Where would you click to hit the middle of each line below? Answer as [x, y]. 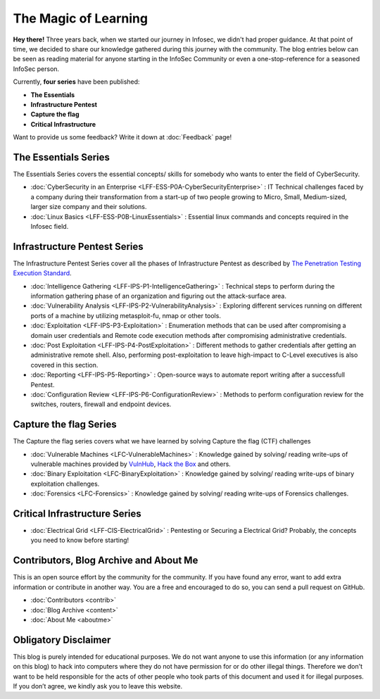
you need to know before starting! [80, 540]
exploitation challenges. [65, 484]
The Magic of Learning [80, 18]
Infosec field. [50, 226]
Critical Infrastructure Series [77, 514]
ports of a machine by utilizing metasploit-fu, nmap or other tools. [126, 315]
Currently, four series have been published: [76, 82]
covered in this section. [64, 365]
